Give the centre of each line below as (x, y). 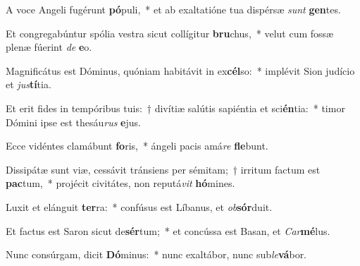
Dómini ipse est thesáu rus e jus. (73, 122)
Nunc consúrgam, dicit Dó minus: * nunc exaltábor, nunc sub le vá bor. (156, 254)
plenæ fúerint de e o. (49, 47)
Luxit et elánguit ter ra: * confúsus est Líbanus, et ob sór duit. (139, 206)
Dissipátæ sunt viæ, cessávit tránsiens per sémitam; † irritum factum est (163, 169)
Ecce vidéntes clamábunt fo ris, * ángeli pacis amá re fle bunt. (137, 146)
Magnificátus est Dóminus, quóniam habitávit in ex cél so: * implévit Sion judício (180, 70)
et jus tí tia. (29, 84)
